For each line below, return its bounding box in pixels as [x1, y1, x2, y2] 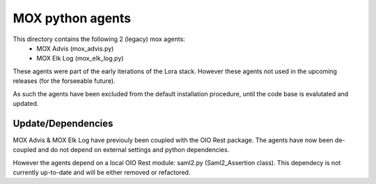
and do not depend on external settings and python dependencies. [38, 146, 230, 154]
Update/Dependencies [13, 117, 113, 129]
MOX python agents [13, 10, 132, 26]
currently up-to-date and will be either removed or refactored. [13, 168, 191, 176]
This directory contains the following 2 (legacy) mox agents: [13, 35, 186, 43]
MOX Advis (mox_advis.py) [36, 44, 114, 52]
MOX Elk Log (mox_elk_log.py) [36, 54, 124, 63]
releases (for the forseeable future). [13, 77, 116, 85]
